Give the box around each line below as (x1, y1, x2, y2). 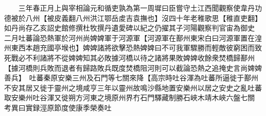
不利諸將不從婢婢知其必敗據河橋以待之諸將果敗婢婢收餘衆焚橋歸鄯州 (25, 52, 255, 63)
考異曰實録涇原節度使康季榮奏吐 (4, 102, 112, 112)
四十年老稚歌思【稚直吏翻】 (168, 12, 262, 23)
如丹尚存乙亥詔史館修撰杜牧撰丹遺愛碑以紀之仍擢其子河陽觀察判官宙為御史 (4, 22, 255, 33)
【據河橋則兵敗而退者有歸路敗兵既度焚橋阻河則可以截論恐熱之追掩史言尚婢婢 (4, 62, 262, 73)
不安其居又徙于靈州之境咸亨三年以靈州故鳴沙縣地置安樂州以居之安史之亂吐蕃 (4, 82, 262, 93)
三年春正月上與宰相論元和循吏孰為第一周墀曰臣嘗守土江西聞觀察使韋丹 (18, 3, 255, 13)
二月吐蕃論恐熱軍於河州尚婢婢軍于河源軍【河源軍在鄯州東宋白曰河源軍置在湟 (4, 32, 262, 43)
